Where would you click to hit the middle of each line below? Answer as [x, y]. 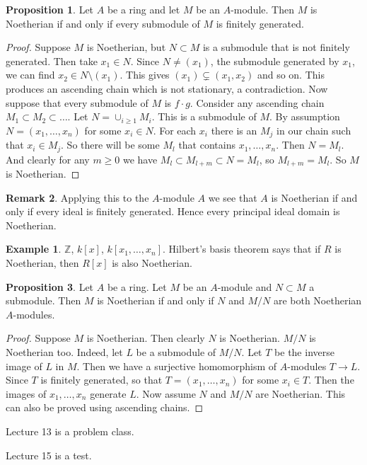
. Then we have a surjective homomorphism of [177, 366]
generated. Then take [52, 61]
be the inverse [304, 352]
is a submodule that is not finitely [276, 47]
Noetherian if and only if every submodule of [103, 23]
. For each [175, 130]
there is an [234, 130]
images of [26, 393]
